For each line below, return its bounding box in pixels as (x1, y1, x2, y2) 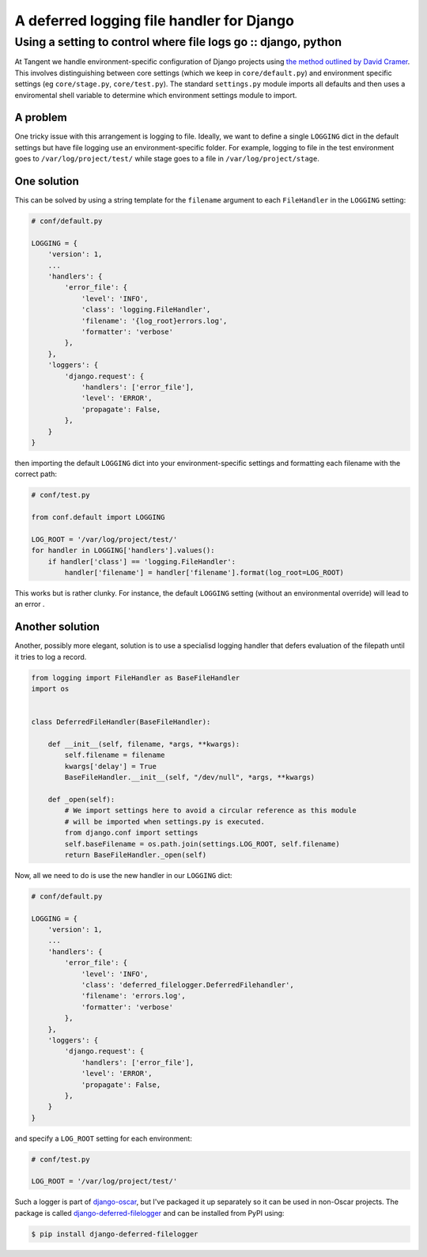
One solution (14, 175, 79, 188)
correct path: (14, 469, 58, 479)
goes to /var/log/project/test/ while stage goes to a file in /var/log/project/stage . (14, 154, 320, 164)
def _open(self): (47, 795, 115, 804)
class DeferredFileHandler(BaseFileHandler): (31, 717, 211, 727)
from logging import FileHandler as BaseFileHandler (31, 673, 240, 682)
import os (31, 684, 70, 694)
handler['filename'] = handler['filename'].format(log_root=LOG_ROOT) (64, 568, 344, 577)
